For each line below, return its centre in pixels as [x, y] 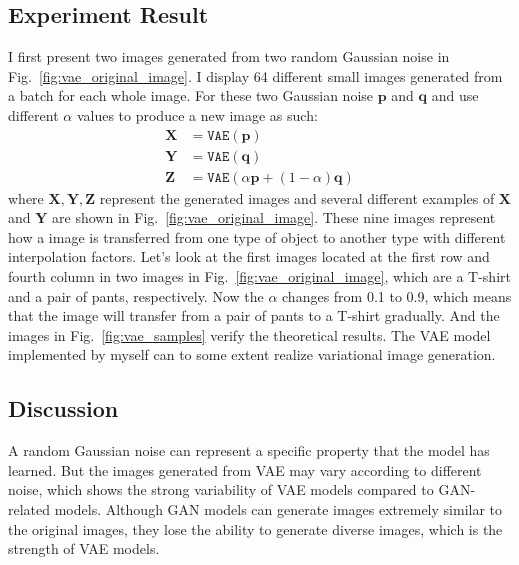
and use [455, 95]
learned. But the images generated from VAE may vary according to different [245, 469]
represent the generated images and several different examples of [297, 197]
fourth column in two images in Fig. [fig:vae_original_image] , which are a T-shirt [259, 276]
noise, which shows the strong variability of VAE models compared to [221, 489]
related [29, 509]
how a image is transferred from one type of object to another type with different [257, 236]
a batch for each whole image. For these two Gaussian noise [191, 95]
